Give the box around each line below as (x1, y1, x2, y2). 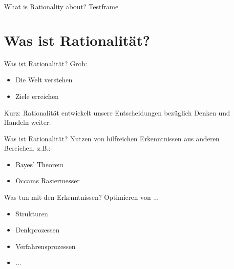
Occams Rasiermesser (15, 175, 80, 186)
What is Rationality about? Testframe (4, 1, 119, 11)
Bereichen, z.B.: (4, 143, 51, 153)
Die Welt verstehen (15, 75, 73, 85)
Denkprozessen (15, 225, 60, 235)
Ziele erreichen (15, 91, 59, 101)
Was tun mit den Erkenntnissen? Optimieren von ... (4, 192, 159, 202)
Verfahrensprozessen (15, 241, 76, 251)
